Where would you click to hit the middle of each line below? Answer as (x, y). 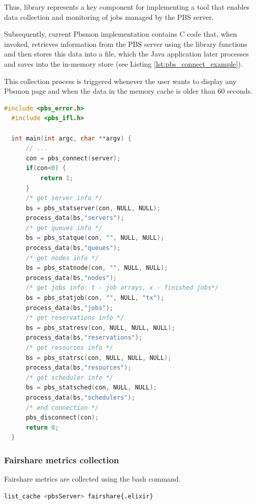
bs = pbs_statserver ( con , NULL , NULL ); (93, 208)
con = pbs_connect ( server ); (73, 158)
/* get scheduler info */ (69, 377)
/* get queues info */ (64, 228)
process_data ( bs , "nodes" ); (71, 278)
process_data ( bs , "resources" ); (78, 368)
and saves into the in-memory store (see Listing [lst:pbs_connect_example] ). (123, 63)
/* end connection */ (62, 408)
